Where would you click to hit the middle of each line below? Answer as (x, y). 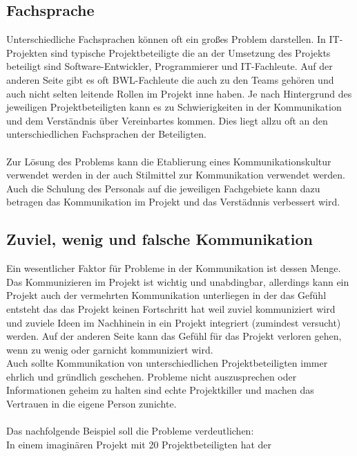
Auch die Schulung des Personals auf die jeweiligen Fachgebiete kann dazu (163, 188)
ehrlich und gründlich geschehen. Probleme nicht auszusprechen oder (152, 376)
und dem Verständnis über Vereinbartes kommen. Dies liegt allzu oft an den (167, 120)
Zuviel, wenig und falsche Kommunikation (160, 239)
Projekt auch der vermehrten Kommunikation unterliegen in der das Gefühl (166, 295)
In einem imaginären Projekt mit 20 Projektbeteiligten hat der (139, 444)
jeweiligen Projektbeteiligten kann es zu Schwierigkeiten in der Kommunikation (174, 107)
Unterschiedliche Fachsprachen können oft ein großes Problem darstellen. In (166, 39)
